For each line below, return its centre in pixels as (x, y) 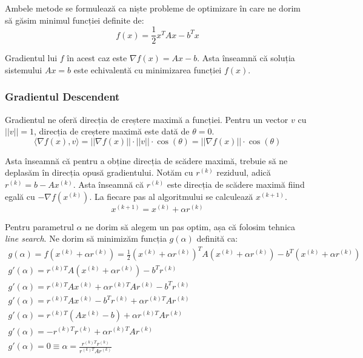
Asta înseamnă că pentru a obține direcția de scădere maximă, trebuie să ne (146, 160)
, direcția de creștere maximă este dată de (112, 131)
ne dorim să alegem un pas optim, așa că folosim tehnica (190, 226)
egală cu (20, 196)
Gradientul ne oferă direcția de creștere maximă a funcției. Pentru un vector (147, 119)
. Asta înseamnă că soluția (246, 58)
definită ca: (217, 238)
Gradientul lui (31, 58)
